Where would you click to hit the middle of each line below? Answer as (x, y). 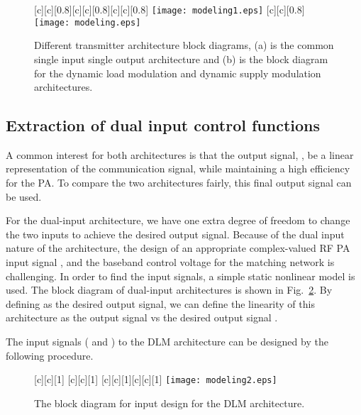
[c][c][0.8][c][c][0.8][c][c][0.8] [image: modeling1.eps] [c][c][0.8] (170, 9)
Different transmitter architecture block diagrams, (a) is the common (184, 45)
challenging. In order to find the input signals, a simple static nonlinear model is (180, 276)
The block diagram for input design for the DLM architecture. (170, 403)
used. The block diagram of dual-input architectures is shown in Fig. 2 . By (169, 290)
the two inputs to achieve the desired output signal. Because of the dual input (175, 234)
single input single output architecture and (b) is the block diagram (181, 59)
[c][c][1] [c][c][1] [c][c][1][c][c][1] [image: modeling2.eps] (156, 379)
